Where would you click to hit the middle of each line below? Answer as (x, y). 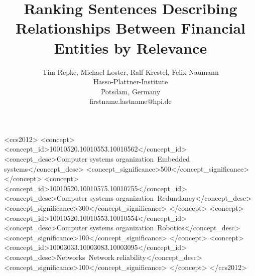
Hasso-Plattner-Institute (131, 82)
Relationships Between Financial (131, 28)
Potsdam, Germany (131, 91)
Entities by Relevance (131, 47)
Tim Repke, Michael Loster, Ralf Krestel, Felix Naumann (131, 72)
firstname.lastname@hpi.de (131, 101)
